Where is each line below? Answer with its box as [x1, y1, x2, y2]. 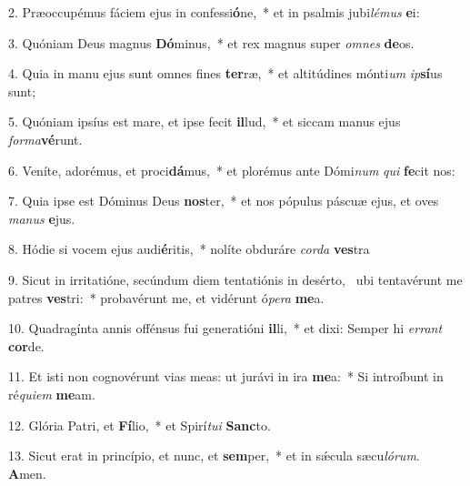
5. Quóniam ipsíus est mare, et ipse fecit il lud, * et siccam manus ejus [8, 112, 401, 131]
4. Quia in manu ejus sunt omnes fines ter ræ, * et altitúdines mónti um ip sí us [8, 64, 443, 83]
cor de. [8, 336, 45, 355]
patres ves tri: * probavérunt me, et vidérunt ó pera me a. [8, 288, 325, 307]
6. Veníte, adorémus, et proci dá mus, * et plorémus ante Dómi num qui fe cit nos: [8, 160, 455, 179]
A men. [8, 463, 46, 482]
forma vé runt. [8, 129, 83, 148]
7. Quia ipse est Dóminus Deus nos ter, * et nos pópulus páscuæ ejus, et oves [8, 191, 439, 210]
